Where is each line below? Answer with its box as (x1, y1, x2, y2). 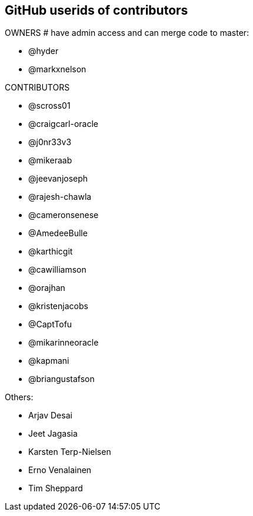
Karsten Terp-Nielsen (28, 447, 111, 457)
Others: (5, 392, 34, 403)
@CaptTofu (28, 319, 72, 330)
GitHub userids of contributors (5, 3, 188, 18)
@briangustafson (28, 374, 95, 384)
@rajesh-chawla (28, 192, 92, 202)
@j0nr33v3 (28, 137, 72, 148)
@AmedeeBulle (28, 228, 88, 239)
